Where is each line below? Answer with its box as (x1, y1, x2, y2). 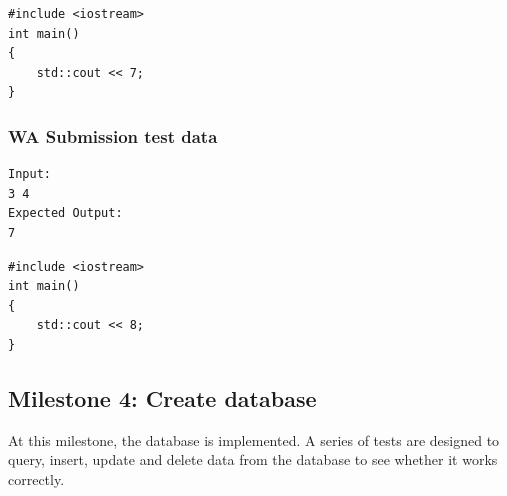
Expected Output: (8, 206, 123, 221)
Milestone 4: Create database (8, 382, 317, 413)
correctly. (8, 468, 65, 489)
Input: (8, 167, 51, 182)
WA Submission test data (8, 123, 218, 148)
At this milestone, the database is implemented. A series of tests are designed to (8, 429, 500, 450)
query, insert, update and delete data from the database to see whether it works (8, 449, 498, 470)
